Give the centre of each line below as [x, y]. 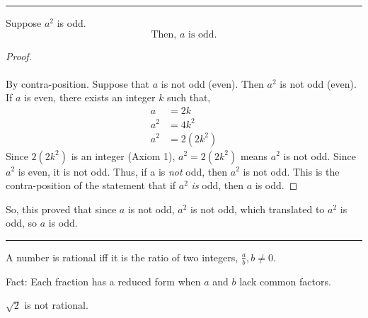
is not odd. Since [320, 155]
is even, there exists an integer [90, 97]
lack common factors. [285, 281]
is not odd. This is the [291, 171]
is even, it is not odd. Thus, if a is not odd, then [123, 171]
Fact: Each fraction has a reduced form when [103, 281]
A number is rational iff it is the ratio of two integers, [122, 257]
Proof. [19, 56]
